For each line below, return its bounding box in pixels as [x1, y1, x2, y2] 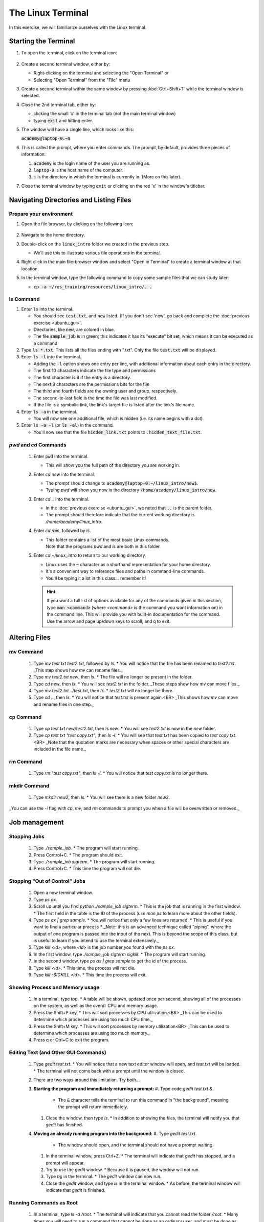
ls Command [9, 296, 40, 303]
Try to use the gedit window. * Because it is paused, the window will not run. [45, 1166, 200, 1173]
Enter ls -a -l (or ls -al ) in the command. [21, 422, 114, 428]
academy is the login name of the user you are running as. [33, 160, 151, 166]
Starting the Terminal [9, 37, 75, 45]
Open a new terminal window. [33, 890, 93, 895]
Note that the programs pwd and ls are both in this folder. [45, 544, 161, 549]
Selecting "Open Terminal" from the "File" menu [33, 77, 131, 83]
